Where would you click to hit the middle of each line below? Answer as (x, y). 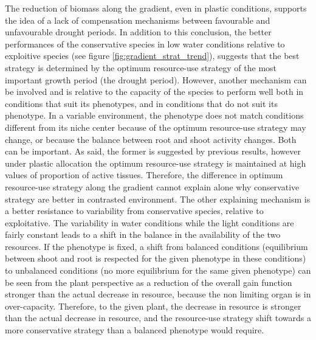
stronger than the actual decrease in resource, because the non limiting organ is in (158, 294)
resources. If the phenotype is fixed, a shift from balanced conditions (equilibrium (156, 246)
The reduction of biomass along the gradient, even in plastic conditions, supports (156, 8)
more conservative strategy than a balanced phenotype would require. (135, 330)
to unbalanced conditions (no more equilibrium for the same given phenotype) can (158, 270)
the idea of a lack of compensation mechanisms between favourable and (138, 20)
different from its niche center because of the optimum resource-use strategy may (156, 127)
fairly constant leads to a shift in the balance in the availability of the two (143, 234)
